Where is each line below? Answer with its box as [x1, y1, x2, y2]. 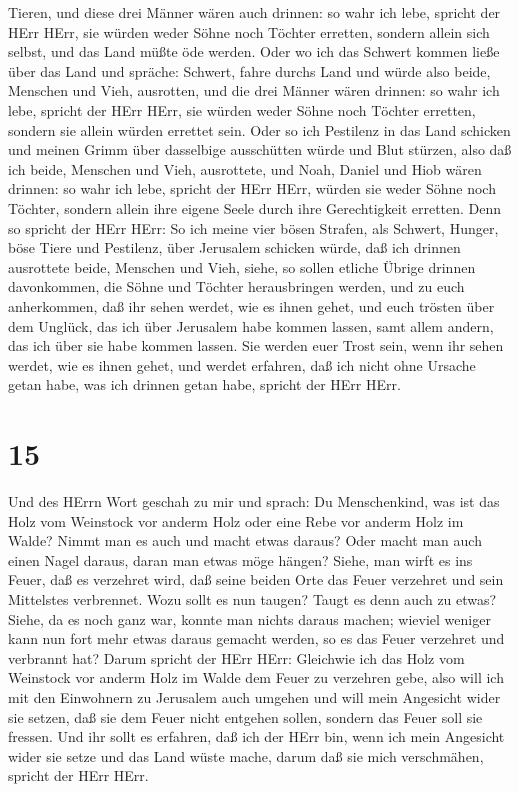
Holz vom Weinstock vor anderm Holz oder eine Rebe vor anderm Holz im [8, 510, 464, 531]
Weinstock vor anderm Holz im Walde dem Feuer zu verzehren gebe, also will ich [8, 667, 504, 688]
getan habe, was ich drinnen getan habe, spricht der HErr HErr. [8, 374, 401, 395]
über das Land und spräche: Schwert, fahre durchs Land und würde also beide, [8, 60, 491, 81]
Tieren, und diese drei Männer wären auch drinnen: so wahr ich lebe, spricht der [8, 2, 501, 22]
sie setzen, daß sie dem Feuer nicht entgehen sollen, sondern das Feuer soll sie [8, 706, 483, 727]
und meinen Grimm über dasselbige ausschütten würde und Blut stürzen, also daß [8, 139, 512, 160]
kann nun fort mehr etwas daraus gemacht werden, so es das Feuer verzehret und [8, 628, 505, 649]
